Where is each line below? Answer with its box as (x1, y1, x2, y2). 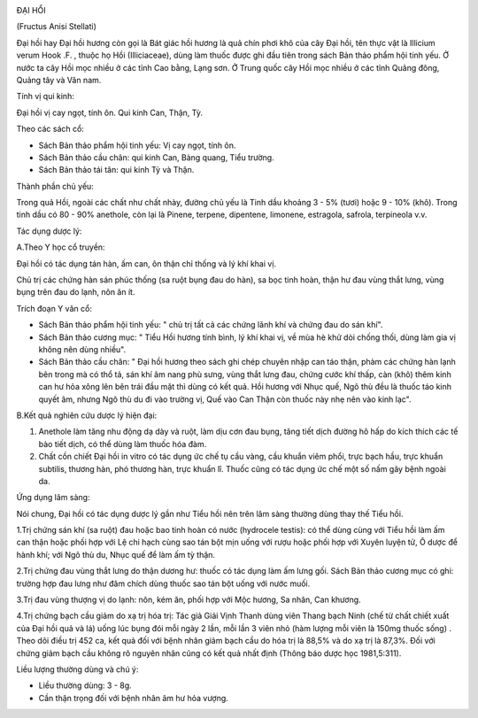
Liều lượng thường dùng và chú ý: (16, 664, 139, 675)
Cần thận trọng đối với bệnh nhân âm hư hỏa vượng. (38, 692, 229, 703)
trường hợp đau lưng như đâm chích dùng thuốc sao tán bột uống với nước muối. (16, 578, 311, 589)
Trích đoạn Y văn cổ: (16, 303, 93, 313)
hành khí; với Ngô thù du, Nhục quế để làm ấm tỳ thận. (16, 549, 216, 560)
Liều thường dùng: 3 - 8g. (38, 680, 132, 691)
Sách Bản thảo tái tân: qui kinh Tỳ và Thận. (38, 165, 195, 175)
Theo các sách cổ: (16, 124, 84, 135)
